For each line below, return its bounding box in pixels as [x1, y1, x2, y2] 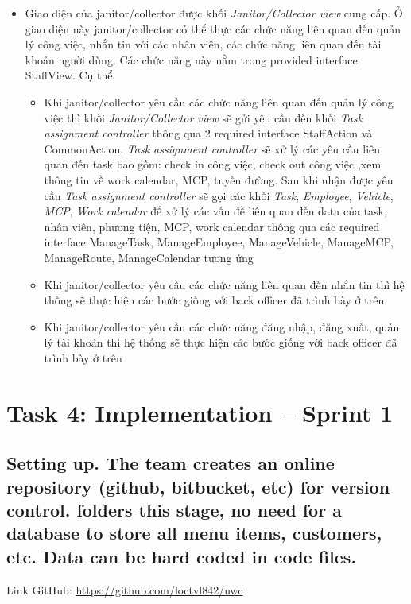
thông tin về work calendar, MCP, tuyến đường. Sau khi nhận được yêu [44, 171, 394, 188]
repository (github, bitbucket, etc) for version [6, 474, 390, 498]
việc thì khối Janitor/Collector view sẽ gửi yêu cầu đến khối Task [44, 109, 363, 126]
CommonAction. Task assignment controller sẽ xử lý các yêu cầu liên [44, 140, 381, 157]
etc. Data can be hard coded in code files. [6, 544, 357, 568]
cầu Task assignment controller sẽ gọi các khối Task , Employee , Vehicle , [44, 187, 394, 203]
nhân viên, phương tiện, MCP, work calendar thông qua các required [44, 218, 380, 234]
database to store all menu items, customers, [6, 521, 382, 545]
